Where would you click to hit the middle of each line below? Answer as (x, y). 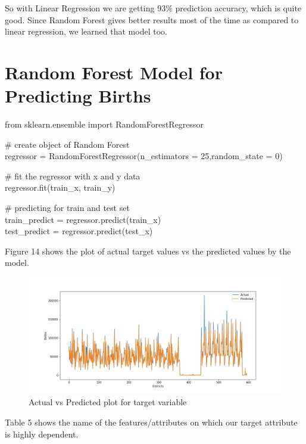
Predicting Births (78, 96)
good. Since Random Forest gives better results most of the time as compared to (152, 19)
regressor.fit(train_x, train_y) (60, 187)
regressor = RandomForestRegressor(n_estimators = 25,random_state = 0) (144, 156)
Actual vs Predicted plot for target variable (108, 402)
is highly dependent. (42, 434)
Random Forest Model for (114, 72)
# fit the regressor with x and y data (73, 176)
